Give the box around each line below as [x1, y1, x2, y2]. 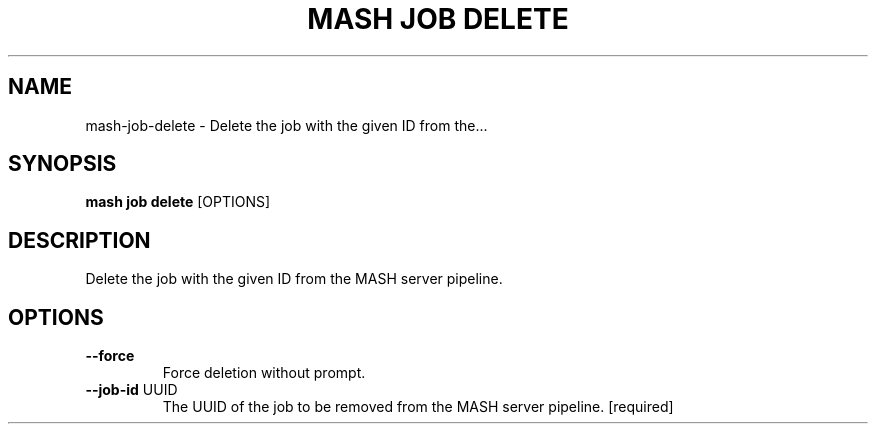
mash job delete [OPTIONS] [85, 193, 271, 211]
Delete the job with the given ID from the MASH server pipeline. [85, 270, 503, 288]
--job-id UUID [85, 381, 178, 399]
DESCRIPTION [8, 227, 151, 253]
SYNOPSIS [8, 151, 117, 177]
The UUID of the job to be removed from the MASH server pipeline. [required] [162, 398, 674, 416]
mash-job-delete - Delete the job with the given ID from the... [85, 116, 488, 134]
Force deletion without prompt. [162, 364, 366, 382]
